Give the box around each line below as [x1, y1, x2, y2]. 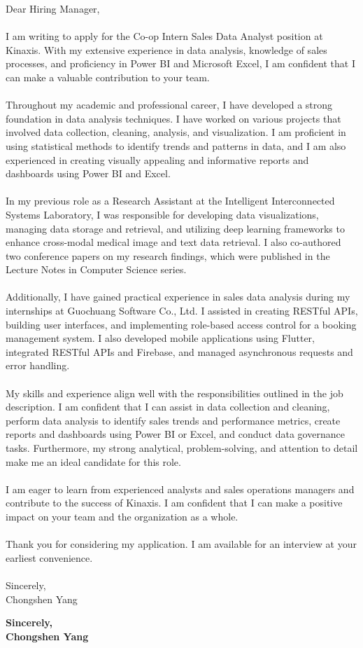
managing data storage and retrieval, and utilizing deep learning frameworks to [6, 221, 345, 235]
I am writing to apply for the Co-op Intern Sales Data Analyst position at [6, 29, 323, 43]
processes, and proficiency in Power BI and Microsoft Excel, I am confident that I [6, 56, 355, 71]
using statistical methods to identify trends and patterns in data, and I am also [6, 138, 346, 153]
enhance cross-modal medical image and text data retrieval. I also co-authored [6, 235, 341, 249]
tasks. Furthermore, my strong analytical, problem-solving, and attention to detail [6, 441, 358, 455]
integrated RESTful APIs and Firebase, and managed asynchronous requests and [6, 344, 353, 359]
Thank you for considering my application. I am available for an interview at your [6, 537, 357, 551]
